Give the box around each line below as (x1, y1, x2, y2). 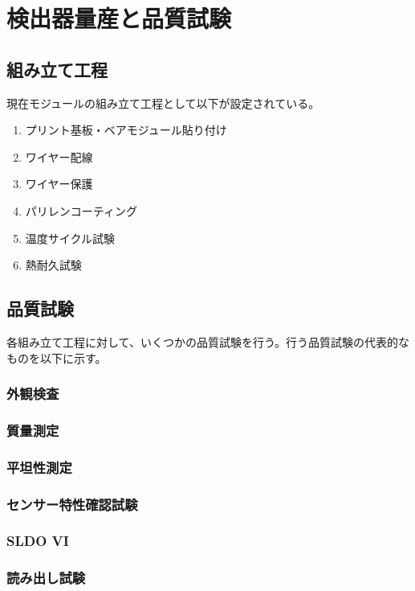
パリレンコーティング (25, 202, 137, 219)
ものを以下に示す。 (6, 349, 107, 366)
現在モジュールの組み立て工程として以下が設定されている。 (6, 94, 320, 111)
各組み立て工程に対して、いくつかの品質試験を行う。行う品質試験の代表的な (6, 333, 410, 350)
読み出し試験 (6, 568, 86, 588)
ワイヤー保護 (25, 175, 93, 192)
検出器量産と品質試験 (6, 2, 232, 35)
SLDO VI (6, 531, 69, 551)
